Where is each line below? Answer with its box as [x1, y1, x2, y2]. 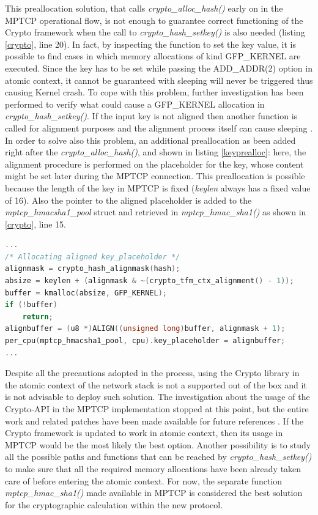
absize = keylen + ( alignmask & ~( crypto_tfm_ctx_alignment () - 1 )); [5, 276, 294, 286]
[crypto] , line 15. [5, 217, 67, 230]
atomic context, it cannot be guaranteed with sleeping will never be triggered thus [5, 73, 313, 86]
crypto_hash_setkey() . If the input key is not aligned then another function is [5, 109, 298, 122]
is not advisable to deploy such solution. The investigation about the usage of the [5, 390, 310, 403]
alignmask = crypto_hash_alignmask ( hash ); [5, 264, 180, 273]
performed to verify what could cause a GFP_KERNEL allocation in [5, 97, 265, 110]
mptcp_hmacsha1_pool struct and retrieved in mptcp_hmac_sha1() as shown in [5, 206, 306, 218]
